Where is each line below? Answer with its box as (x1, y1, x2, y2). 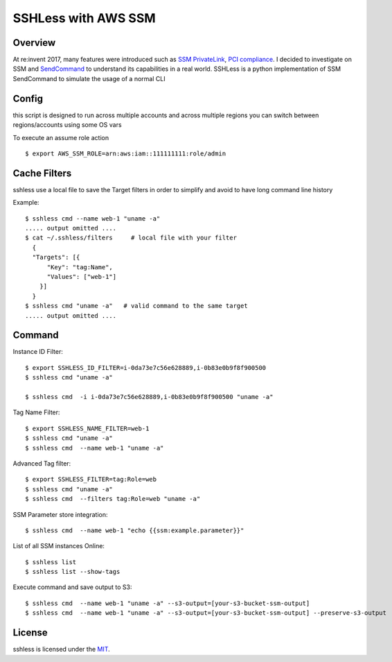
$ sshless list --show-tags (25, 568, 121, 576)
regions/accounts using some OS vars (12, 121, 122, 129)
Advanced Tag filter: (12, 459, 71, 468)
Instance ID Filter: (12, 348, 64, 356)
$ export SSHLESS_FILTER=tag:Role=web (25, 475, 157, 484)
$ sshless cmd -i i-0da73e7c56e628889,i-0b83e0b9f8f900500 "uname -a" (25, 393, 274, 400)
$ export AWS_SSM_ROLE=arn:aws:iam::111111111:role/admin (25, 149, 226, 158)
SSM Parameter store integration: (12, 510, 108, 518)
